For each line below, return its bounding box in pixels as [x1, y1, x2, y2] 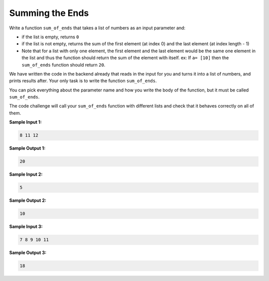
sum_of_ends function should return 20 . [21, 62, 106, 68]
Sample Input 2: [9, 172, 43, 178]
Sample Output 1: [9, 145, 46, 151]
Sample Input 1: [9, 119, 42, 125]
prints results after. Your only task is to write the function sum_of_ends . [9, 78, 157, 84]
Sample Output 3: [9, 250, 47, 256]
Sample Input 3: [9, 224, 43, 230]
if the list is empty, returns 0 [21, 34, 79, 40]
